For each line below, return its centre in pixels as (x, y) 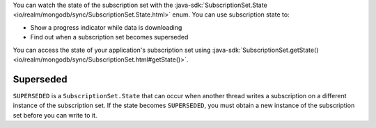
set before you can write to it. (55, 115)
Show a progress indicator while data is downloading (106, 27)
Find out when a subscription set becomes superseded (109, 37)
